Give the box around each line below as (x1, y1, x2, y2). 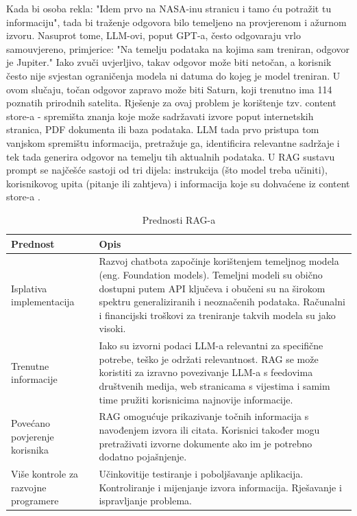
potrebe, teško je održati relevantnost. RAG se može (99, 351, 319, 366)
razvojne (11, 480, 47, 494)
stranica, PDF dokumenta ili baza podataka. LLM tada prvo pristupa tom (6, 122, 319, 137)
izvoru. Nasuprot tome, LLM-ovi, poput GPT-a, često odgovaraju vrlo (6, 28, 301, 43)
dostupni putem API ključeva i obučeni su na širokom (99, 281, 325, 295)
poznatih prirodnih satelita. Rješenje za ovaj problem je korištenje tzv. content (6, 95, 336, 110)
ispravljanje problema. (99, 493, 192, 508)
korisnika (11, 443, 49, 457)
